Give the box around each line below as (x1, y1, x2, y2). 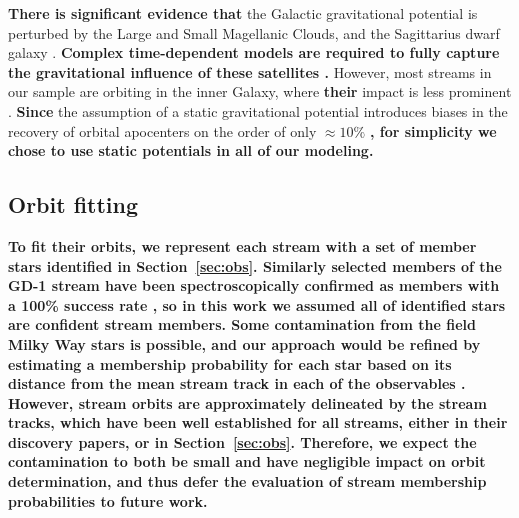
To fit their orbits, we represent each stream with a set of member (8, 235, 477, 256)
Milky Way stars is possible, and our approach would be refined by (8, 333, 481, 354)
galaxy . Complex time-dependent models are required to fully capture (8, 42, 500, 63)
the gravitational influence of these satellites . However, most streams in (8, 61, 492, 82)
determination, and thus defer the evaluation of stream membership (8, 471, 487, 492)
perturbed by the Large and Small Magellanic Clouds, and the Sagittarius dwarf (8, 22, 500, 43)
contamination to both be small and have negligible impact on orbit (8, 451, 486, 472)
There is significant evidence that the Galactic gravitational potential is (8, 3, 478, 23)
